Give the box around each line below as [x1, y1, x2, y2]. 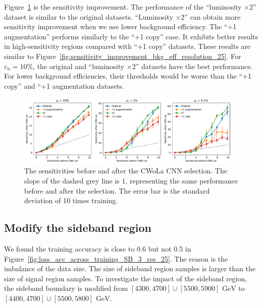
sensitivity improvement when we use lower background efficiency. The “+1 [4, 21, 237, 32]
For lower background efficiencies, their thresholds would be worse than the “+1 [4, 71, 251, 81]
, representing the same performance [125, 175, 238, 186]
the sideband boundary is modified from [4, 283, 128, 293]
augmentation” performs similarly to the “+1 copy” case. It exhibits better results [4, 31, 258, 41]
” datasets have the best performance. [135, 60, 253, 71]
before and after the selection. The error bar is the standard [24, 185, 210, 196]
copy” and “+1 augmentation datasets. [4, 80, 124, 91]
